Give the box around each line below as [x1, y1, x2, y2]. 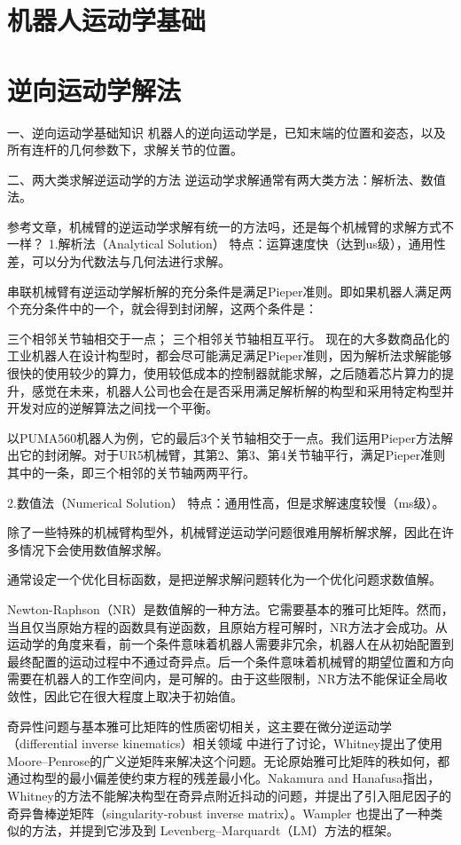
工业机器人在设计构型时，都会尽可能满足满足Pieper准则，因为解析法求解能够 [7, 346, 452, 365]
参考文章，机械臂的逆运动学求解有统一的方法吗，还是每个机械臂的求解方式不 [7, 217, 454, 235]
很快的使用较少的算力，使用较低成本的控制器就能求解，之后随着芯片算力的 [7, 364, 441, 383]
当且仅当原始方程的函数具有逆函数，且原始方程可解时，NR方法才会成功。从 [7, 617, 448, 636]
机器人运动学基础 [7, 2, 207, 38]
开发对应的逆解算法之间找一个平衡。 [7, 399, 218, 417]
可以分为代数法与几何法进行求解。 [31, 252, 230, 271]
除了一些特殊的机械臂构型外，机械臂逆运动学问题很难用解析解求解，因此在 [7, 523, 441, 541]
